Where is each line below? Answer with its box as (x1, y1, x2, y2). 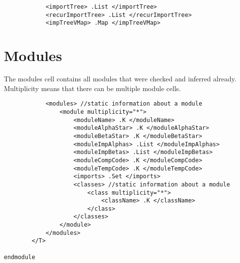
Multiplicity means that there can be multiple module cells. (4, 83, 181, 93)
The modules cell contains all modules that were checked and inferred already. (4, 74, 237, 84)
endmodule (4, 253, 35, 261)
